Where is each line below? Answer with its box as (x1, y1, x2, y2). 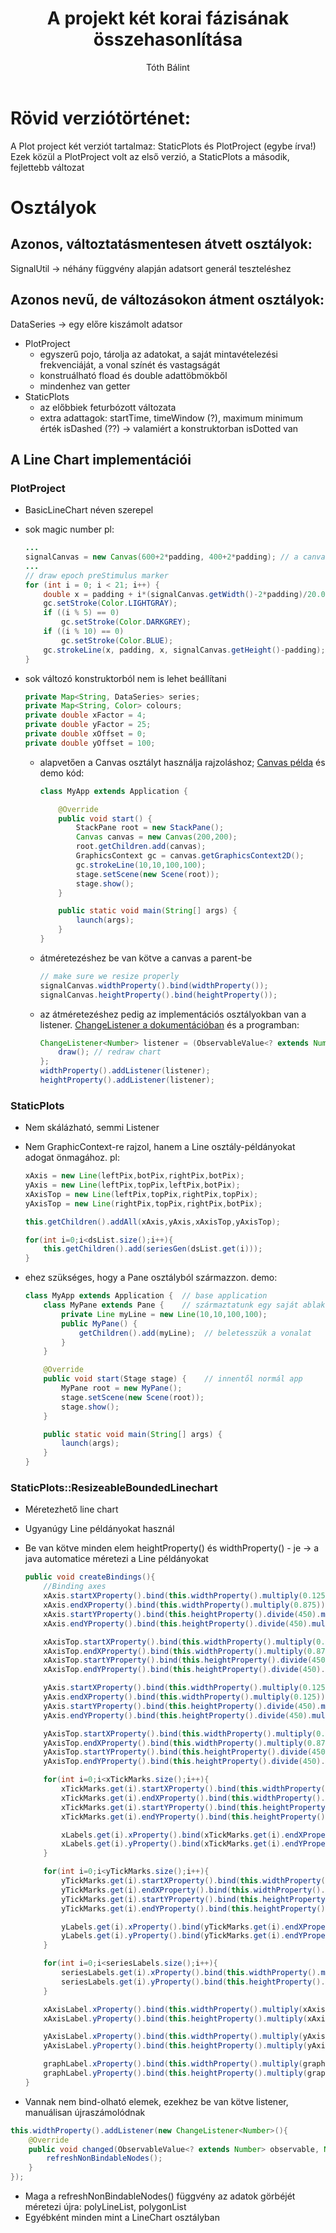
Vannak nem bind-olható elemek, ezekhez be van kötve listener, (24, 2095, 289, 2107)
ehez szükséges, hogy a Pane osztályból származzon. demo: (24, 1272, 278, 1284)
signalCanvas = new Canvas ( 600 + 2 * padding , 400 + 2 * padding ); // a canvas (24, 552, 330, 562)
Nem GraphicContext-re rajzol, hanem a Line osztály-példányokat (24, 1141, 296, 1153)
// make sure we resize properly (39, 971, 180, 981)
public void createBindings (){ (24, 1572, 156, 1582)
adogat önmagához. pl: (24, 1152, 120, 1164)
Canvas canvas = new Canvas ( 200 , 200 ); (75, 832, 238, 842)
